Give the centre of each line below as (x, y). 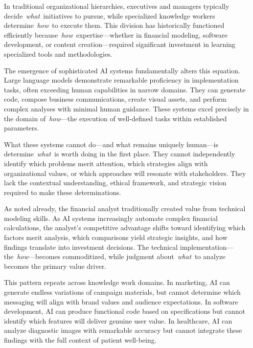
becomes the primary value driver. (55, 266)
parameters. (22, 128)
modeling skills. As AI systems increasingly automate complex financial (111, 218)
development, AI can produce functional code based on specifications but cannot (125, 311)
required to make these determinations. (63, 192)
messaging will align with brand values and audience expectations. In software (121, 301)
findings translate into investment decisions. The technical (91, 247)
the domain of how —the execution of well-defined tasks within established (115, 118)
